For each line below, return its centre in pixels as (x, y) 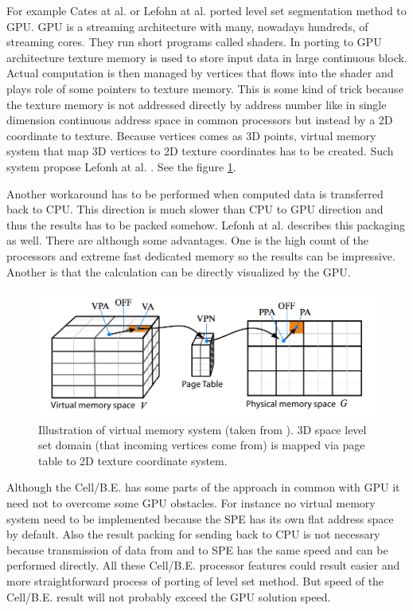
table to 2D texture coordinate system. (133, 460)
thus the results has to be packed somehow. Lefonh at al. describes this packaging (206, 224)
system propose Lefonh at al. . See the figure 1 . (121, 166)
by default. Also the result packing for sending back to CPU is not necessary (193, 534)
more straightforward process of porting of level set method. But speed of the (195, 580)
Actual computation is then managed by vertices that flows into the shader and (200, 73)
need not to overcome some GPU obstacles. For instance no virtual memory (191, 503)
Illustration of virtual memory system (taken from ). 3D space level (203, 429)
